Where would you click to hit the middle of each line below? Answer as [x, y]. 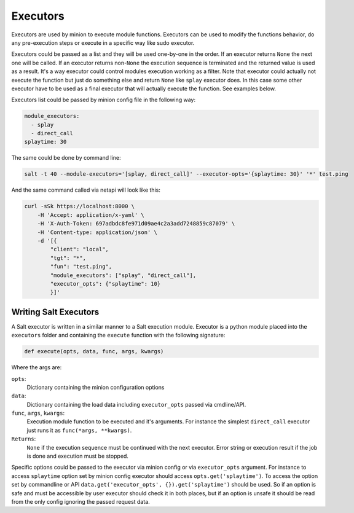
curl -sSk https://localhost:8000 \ [80, 206]
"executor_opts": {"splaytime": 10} [105, 284]
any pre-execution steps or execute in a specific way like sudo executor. [103, 42]
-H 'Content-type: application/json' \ [97, 232]
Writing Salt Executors [55, 312]
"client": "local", [79, 249]
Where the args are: [37, 367]
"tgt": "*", [68, 258]
